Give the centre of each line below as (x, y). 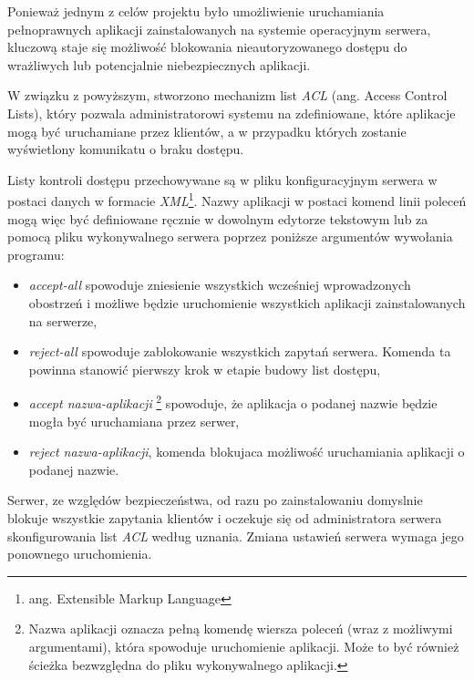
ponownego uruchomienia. (80, 554)
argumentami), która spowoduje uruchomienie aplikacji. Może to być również (244, 646)
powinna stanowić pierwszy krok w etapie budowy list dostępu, (205, 369)
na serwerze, (63, 320)
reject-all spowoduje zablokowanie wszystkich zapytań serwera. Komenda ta (240, 351)
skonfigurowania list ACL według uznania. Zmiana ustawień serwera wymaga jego (236, 536)
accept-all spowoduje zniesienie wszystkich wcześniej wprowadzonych (220, 285)
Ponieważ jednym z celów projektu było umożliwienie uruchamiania (196, 11)
